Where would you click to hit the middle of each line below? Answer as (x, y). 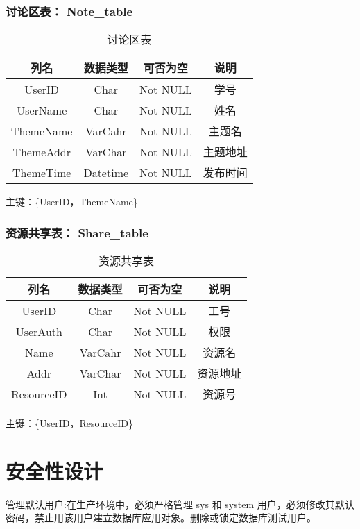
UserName (42, 110)
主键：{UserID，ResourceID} (69, 423)
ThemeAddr (42, 151)
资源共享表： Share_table (77, 232)
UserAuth (39, 331)
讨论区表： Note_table (69, 11)
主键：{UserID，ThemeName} (72, 202)
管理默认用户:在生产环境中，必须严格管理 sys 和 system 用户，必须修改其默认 (180, 504)
